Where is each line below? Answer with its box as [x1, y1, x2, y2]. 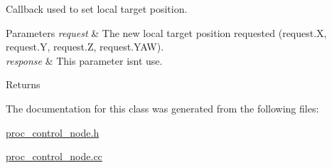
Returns [6, 77, 41, 92]
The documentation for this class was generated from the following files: [6, 100, 319, 115]
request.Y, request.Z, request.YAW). [6, 39, 164, 54]
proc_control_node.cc [6, 149, 102, 164]
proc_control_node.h [6, 125, 100, 140]
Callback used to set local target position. [6, 1, 188, 16]
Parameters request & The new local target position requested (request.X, [6, 25, 327, 40]
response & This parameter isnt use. [6, 53, 163, 68]
